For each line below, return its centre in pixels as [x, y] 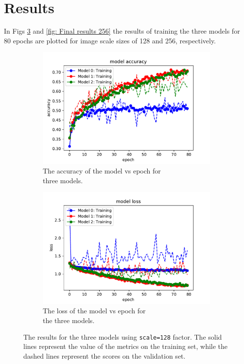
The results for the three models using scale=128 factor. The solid [123, 336]
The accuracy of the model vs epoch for [102, 171]
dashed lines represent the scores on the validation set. [105, 355]
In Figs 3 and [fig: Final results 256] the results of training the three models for [122, 31]
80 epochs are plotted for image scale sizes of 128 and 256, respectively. [110, 40]
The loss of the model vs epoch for [94, 311]
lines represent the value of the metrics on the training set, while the [126, 346]
